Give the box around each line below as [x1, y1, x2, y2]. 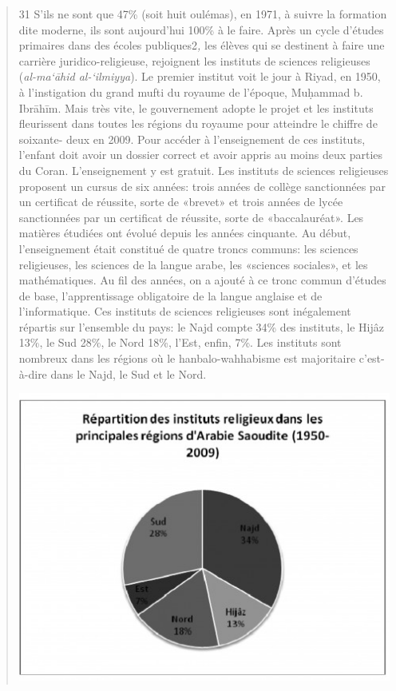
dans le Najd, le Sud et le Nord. [50, 365, 207, 382]
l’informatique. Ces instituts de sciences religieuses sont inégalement [18, 303, 351, 320]
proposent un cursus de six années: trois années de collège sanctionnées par [18, 177, 386, 194]
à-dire [18, 365, 47, 382]
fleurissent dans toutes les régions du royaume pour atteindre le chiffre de [18, 115, 378, 132]
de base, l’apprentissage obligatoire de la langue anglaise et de [18, 287, 323, 304]
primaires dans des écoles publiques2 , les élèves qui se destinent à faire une [18, 37, 385, 54]
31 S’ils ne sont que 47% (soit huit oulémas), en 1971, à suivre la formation [18, 6, 387, 22]
